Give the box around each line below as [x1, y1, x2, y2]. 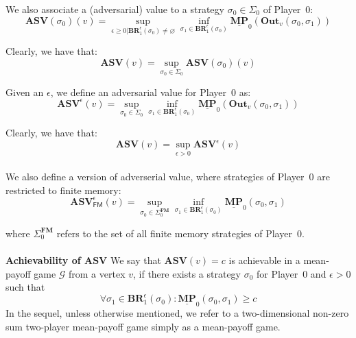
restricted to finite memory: [5, 182, 121, 197]
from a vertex [69, 266, 126, 280]
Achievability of [5, 252, 81, 267]
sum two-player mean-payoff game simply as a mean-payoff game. [5, 319, 281, 333]
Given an [5, 84, 44, 99]
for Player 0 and [257, 266, 327, 280]
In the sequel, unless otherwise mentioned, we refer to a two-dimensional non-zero [5, 306, 349, 320]
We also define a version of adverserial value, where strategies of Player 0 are [5, 169, 330, 184]
